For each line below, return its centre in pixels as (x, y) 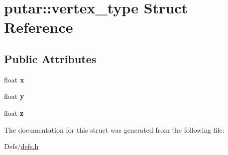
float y (14, 96)
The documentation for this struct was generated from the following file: (114, 129)
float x (14, 79)
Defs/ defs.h (21, 146)
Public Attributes (50, 58)
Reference (39, 27)
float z (14, 113)
